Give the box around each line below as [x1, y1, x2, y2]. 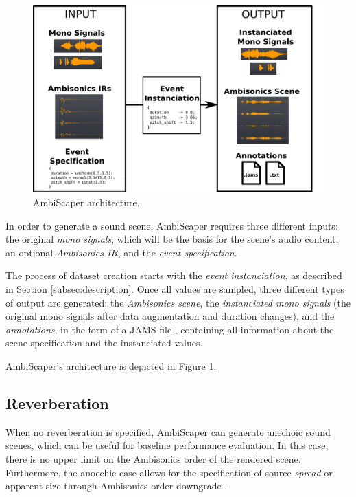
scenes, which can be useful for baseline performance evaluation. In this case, [5, 438, 329, 452]
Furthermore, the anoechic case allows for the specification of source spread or [5, 465, 333, 479]
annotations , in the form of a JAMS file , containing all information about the [5, 322, 334, 336]
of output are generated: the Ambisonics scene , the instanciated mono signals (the [5, 295, 351, 309]
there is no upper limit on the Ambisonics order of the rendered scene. [5, 451, 301, 465]
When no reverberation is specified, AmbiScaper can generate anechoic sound [5, 424, 331, 439]
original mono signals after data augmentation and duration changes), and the [5, 309, 335, 323]
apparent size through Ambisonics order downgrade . [5, 478, 228, 493]
